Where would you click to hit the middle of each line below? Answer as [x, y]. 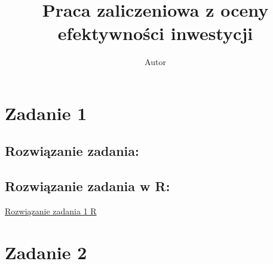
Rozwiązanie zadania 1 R [51, 211]
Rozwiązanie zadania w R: [88, 186]
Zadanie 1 [46, 113]
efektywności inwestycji [155, 33]
